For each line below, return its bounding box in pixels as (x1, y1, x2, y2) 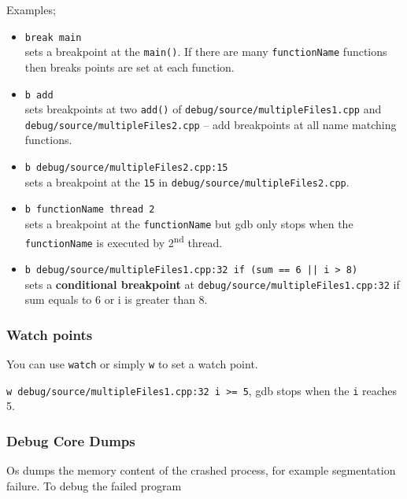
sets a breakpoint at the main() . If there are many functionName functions (24, 43, 387, 60)
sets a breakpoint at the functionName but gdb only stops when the (24, 216, 353, 232)
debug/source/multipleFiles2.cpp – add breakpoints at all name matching (24, 116, 397, 132)
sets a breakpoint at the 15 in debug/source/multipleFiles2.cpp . (24, 173, 350, 190)
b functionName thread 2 (24, 204, 155, 216)
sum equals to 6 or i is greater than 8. (24, 291, 208, 308)
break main (24, 31, 82, 43)
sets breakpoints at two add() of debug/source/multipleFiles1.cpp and (24, 101, 382, 117)
